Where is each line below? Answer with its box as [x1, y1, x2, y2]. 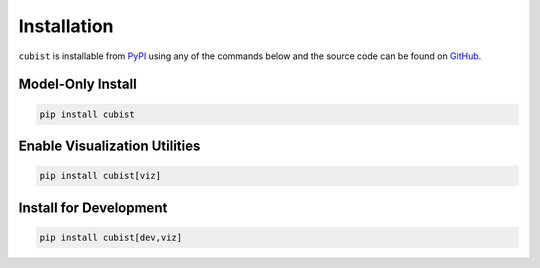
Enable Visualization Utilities [18, 137, 201, 154]
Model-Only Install [18, 76, 137, 93]
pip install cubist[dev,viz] [39, 231, 183, 243]
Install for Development [18, 199, 168, 216]
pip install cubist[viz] [39, 170, 162, 182]
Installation [18, 15, 114, 37]
